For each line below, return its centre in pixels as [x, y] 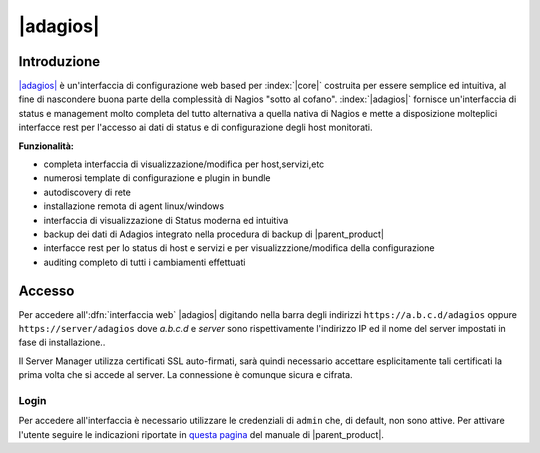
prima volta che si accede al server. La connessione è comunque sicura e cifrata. [186, 375]
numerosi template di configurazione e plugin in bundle [157, 178]
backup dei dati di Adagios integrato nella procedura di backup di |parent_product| [214, 234]
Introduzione [59, 61]
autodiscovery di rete [87, 192]
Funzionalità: [46, 146]
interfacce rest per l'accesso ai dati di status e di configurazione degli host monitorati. [195, 127]
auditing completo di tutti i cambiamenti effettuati [144, 262]
